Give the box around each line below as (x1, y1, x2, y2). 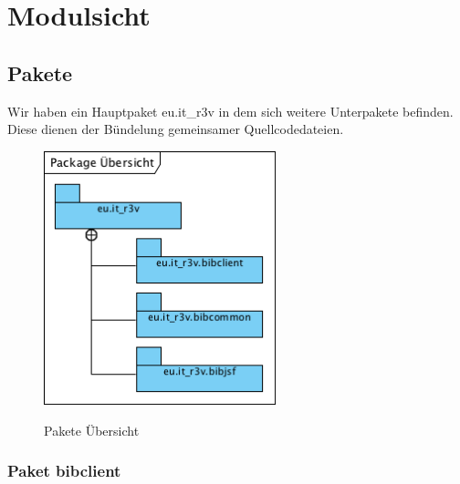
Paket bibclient (7, 459, 121, 482)
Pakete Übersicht (44, 420, 140, 439)
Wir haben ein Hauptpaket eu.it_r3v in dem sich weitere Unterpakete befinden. (7, 101, 454, 120)
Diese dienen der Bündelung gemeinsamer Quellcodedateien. (7, 119, 344, 139)
